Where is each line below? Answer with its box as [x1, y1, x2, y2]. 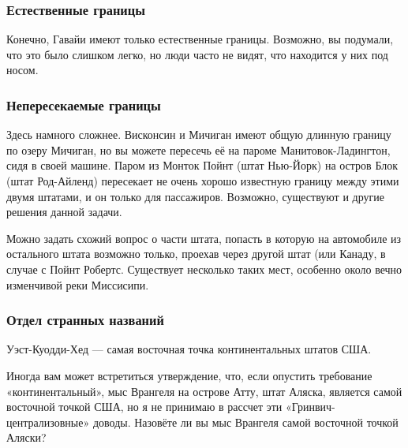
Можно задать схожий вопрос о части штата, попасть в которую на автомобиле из [6, 230, 402, 246]
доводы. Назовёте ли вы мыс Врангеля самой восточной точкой [92, 413, 399, 430]
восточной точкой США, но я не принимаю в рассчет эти [6, 398, 283, 415]
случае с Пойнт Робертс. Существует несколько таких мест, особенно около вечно [6, 260, 402, 277]
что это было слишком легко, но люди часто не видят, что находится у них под [6, 46, 388, 62]
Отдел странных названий [6, 310, 164, 330]
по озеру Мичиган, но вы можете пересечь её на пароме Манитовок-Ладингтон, [6, 141, 391, 158]
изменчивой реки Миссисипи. [6, 276, 149, 293]
